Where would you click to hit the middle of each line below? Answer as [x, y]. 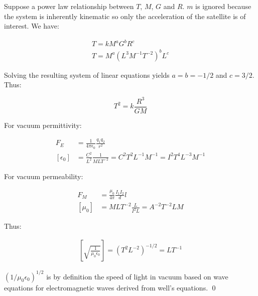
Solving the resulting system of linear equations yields [87, 75]
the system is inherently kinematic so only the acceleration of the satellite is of [125, 16]
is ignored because [223, 6]
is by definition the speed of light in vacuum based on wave [137, 276]
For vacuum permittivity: [43, 125]
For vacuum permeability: [44, 176]
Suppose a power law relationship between [69, 6]
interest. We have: [32, 26]
